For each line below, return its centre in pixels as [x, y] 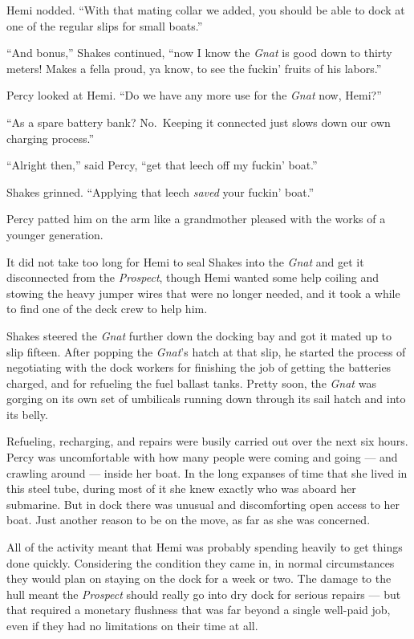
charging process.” [51, 138]
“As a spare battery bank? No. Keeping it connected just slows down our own [199, 122]
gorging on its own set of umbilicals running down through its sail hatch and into [206, 399]
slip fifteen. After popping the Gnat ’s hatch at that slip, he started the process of [206, 351]
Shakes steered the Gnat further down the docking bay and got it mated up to [199, 335]
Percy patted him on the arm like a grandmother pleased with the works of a [196, 219]
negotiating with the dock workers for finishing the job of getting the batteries [199, 367]
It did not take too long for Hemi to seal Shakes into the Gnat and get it [185, 261]
